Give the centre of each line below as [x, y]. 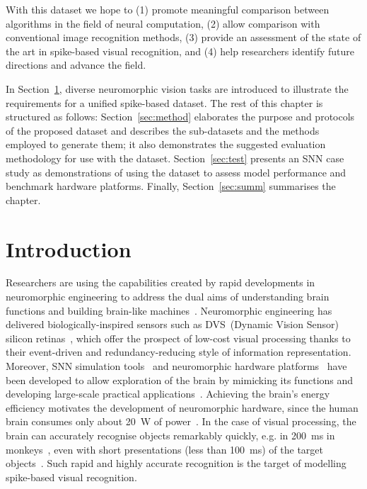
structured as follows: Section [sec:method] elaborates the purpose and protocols [180, 117]
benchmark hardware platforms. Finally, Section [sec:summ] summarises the [171, 186]
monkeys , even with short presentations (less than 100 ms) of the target [165, 449]
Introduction [69, 248]
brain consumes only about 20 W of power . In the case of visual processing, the [181, 421]
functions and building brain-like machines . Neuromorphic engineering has [169, 310]
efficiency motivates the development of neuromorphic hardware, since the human [182, 407]
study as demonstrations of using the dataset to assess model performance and [176, 172]
